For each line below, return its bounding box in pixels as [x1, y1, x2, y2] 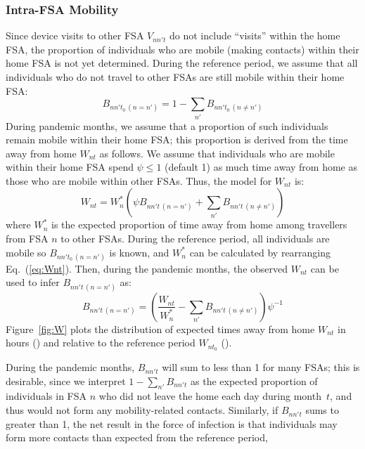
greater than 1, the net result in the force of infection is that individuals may [6, 416, 338, 431]
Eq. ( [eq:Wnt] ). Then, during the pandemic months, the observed [6, 261, 288, 275]
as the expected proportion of [191, 373, 318, 388]
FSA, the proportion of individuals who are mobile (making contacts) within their [6, 41, 359, 56]
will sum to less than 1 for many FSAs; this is [162, 360, 360, 375]
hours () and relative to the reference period [6, 335, 196, 350]
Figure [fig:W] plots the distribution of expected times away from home [6, 321, 315, 336]
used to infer [6, 275, 60, 289]
